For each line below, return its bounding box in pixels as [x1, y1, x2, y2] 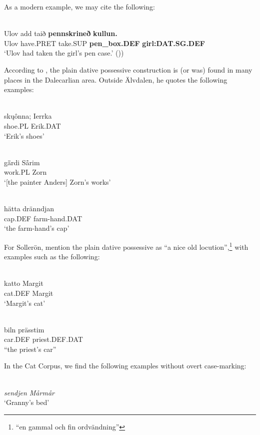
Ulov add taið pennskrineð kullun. [4, 28, 117, 39]
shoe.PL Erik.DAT [4, 120, 61, 131]
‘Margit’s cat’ [4, 297, 45, 308]
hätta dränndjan [4, 203, 54, 214]
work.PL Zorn [4, 167, 47, 177]
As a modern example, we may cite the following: [4, 2, 155, 12]
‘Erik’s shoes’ [4, 130, 44, 141]
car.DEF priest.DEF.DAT [4, 334, 83, 344]
